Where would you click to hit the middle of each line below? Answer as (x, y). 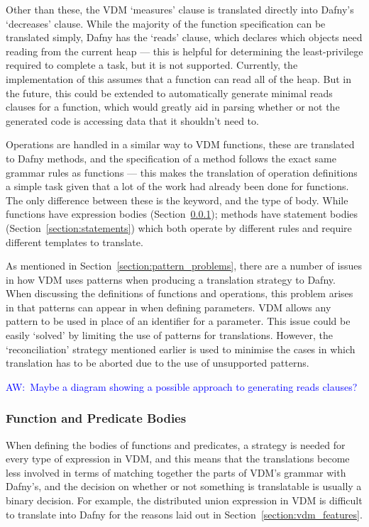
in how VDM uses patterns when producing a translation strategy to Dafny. (171, 279)
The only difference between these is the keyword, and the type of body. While (177, 200)
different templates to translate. (75, 242)
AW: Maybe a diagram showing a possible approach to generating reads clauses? (182, 386)
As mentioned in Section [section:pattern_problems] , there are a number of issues (184, 266)
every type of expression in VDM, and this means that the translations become (178, 459)
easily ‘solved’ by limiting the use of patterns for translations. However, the (170, 335)
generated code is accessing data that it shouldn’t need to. (132, 120)
